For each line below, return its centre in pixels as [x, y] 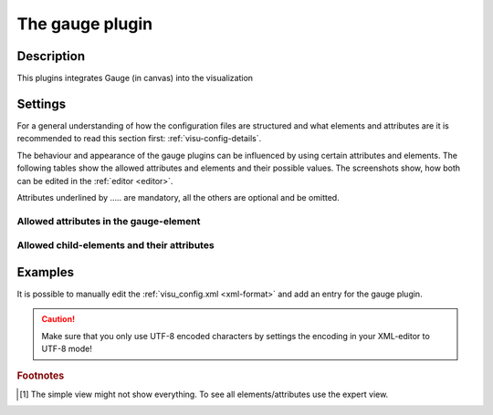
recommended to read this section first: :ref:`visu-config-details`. [139, 139]
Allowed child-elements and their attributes [115, 245]
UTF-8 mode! [67, 349]
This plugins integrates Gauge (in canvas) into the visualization [135, 78]
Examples [46, 272]
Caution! [58, 319]
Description [51, 56]
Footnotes [41, 376]
